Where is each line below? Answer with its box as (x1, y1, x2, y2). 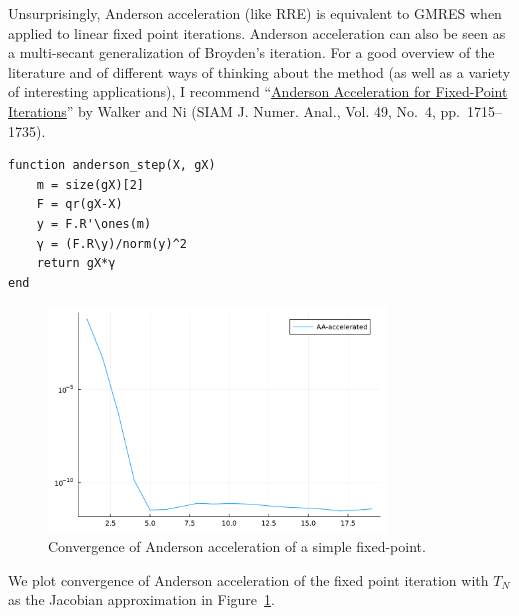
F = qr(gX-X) (36, 197, 123, 212)
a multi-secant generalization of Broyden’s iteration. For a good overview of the (8, 42, 495, 63)
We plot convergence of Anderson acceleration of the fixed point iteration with (8, 569, 489, 590)
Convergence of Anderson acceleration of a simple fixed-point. (48, 536, 426, 557)
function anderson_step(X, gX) (8, 158, 216, 173)
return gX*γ (36, 256, 116, 271)
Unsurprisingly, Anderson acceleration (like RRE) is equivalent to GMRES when (8, 3, 502, 23)
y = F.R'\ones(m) (36, 216, 152, 231)
